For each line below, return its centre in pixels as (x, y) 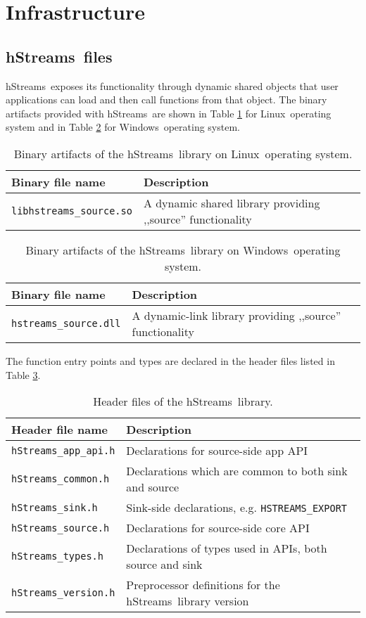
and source (153, 487)
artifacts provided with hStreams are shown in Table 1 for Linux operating (169, 113)
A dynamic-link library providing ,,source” (236, 315)
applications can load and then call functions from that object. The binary (166, 99)
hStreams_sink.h (55, 507)
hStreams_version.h (63, 593)
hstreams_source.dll (66, 323)
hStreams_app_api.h (63, 450)
